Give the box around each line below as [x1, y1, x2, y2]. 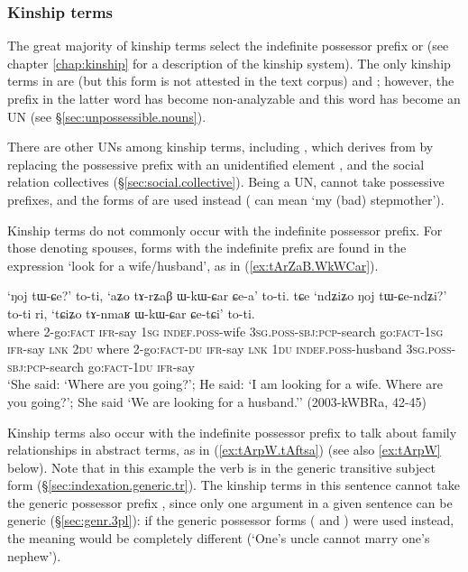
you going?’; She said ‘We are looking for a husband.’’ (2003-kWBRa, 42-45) [7, 392, 427, 411]
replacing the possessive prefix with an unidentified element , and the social [7, 154, 425, 173]
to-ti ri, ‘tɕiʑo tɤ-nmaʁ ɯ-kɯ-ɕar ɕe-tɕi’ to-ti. [7, 303, 255, 322]
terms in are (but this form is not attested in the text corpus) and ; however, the [7, 71, 454, 90]
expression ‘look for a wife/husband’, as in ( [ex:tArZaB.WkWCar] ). [7, 255, 379, 274]
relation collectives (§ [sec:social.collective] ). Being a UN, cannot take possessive [7, 172, 445, 191]
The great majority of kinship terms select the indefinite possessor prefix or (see [7, 36, 449, 55]
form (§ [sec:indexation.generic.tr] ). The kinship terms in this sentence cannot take [7, 475, 460, 494]
